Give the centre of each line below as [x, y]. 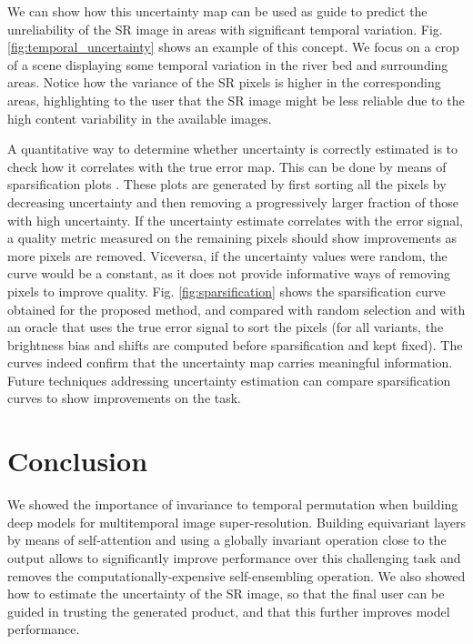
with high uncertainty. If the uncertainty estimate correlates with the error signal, [236, 220]
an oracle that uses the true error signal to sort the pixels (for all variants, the [226, 327]
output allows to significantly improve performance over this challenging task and [234, 557]
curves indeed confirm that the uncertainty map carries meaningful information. [230, 362]
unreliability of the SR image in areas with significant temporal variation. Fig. [225, 29]
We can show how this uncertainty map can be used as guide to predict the [217, 11]
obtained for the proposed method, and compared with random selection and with [236, 309]
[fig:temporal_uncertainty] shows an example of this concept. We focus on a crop [233, 47]
